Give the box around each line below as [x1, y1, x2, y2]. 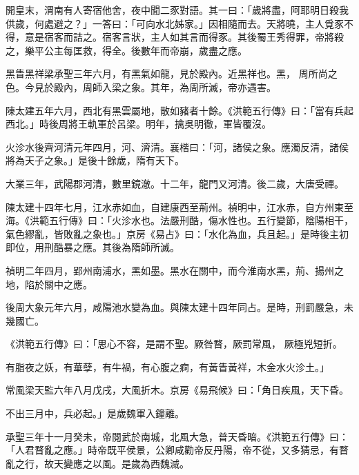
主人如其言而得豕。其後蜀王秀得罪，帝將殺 [150, 30, 344, 44]
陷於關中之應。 [24, 276, 93, 291]
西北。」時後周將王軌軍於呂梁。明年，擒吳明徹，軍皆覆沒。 [6, 117, 271, 131]
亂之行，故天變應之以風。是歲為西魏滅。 [6, 456, 189, 470]
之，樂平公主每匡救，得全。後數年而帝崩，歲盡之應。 [6, 43, 247, 57]
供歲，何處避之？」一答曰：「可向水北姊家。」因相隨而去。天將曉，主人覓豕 [6, 16, 344, 30]
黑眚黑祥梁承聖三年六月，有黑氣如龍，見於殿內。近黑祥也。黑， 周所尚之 [6, 66, 338, 81]
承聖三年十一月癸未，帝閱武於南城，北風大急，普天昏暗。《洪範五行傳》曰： [6, 429, 349, 443]
